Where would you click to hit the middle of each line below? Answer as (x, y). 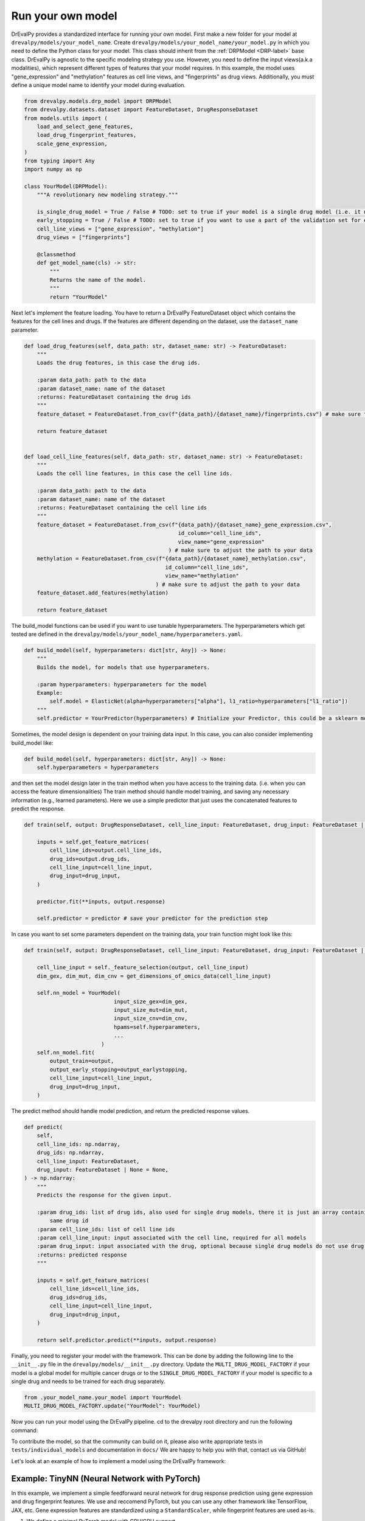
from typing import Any (60, 161)
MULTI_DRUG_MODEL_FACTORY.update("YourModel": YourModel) (112, 1406)
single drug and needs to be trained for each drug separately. (88, 1381)
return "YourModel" (78, 297)
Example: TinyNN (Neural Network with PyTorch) (106, 1478)
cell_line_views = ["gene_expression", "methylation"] (120, 229)
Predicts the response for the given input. (104, 1195)
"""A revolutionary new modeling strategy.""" (108, 195)
